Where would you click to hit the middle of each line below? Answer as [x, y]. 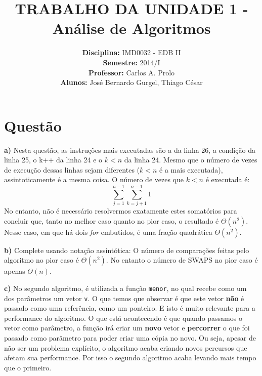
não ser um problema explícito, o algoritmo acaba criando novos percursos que [126, 347]
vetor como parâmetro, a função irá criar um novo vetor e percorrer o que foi [127, 328]
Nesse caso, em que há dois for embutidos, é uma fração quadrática [108, 232]
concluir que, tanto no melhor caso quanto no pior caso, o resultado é [112, 220]
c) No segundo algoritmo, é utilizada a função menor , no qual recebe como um [125, 288]
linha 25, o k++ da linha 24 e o [53, 160]
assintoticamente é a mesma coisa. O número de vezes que [94, 179]
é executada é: [228, 179]
